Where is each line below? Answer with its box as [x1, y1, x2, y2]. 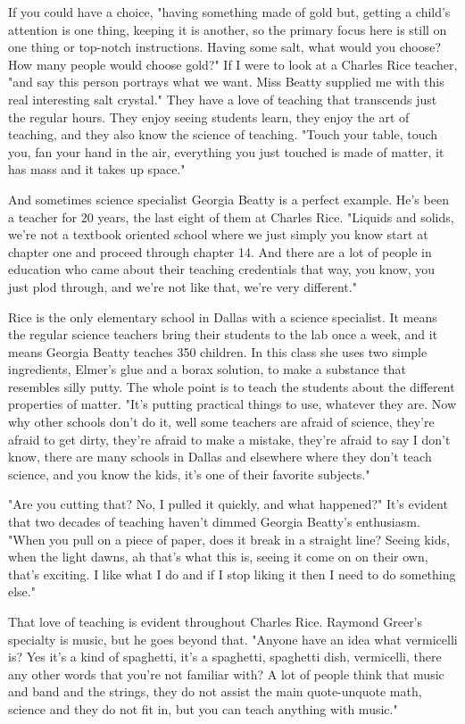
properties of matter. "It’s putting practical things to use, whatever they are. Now [8, 395, 456, 413]
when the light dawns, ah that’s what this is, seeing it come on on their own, [8, 547, 428, 566]
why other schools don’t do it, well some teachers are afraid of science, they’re [8, 412, 435, 431]
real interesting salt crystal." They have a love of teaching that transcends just [8, 89, 437, 108]
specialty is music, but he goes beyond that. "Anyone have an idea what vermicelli [8, 629, 458, 648]
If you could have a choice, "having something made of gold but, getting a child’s [8, 3, 451, 21]
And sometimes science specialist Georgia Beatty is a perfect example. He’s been [8, 189, 449, 208]
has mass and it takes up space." [8, 160, 186, 179]
